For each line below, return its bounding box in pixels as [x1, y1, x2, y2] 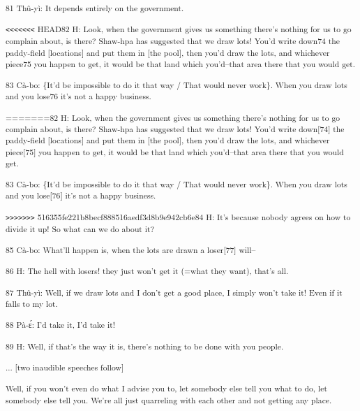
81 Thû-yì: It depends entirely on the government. [6, 2, 184, 13]
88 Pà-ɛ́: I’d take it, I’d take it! [6, 319, 115, 331]
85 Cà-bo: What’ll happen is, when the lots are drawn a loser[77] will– [6, 244, 256, 256]
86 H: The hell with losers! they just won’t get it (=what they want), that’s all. [6, 265, 289, 277]
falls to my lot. [6, 298, 58, 310]
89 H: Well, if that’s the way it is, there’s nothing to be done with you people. [6, 340, 284, 352]
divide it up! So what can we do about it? [6, 223, 155, 235]
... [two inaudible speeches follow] [6, 361, 124, 373]
